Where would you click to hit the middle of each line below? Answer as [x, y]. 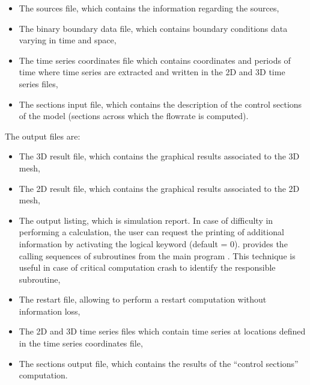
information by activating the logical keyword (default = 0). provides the [153, 243]
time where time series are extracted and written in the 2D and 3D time [152, 72]
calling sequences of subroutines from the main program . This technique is [157, 255]
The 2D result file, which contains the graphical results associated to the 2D [159, 188]
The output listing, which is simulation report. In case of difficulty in [146, 220]
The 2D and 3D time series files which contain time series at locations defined [162, 331]
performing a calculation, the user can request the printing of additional [151, 232]
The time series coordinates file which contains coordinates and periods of [155, 60]
